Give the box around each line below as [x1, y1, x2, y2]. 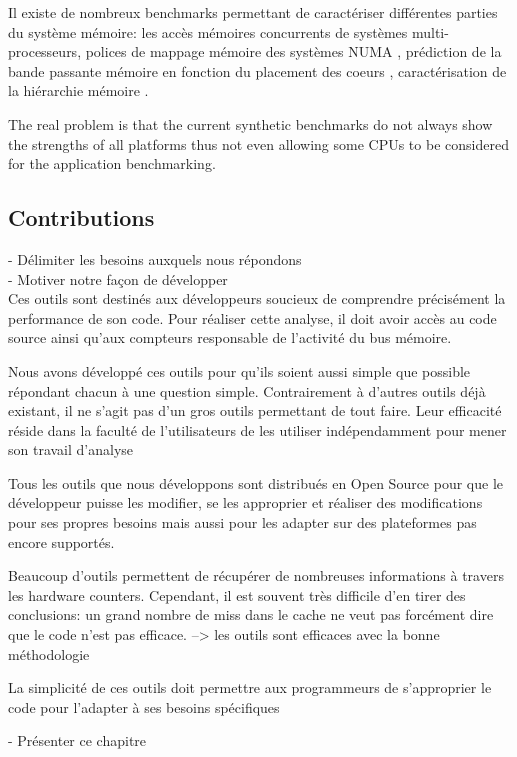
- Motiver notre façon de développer [8, 268, 228, 289]
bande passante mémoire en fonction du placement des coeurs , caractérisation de [8, 60, 507, 81]
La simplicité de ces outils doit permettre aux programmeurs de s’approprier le [8, 677, 492, 698]
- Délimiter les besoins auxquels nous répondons [8, 248, 302, 269]
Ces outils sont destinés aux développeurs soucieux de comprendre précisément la [8, 288, 506, 309]
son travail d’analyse [8, 439, 134, 460]
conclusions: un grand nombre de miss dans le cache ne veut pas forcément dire [8, 604, 494, 625]
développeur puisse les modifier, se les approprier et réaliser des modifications [8, 492, 483, 513]
